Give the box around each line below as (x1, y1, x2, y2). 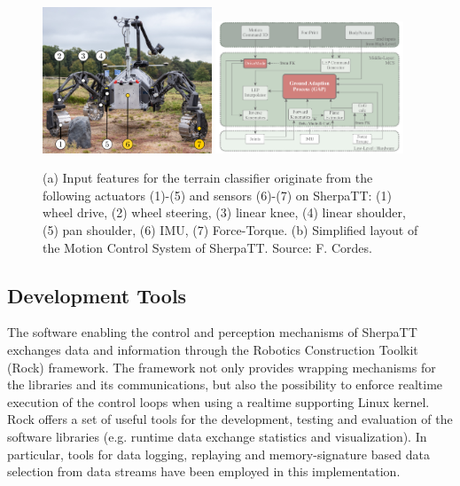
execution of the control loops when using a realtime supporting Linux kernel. (7, 392, 430, 411)
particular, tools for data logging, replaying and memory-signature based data (7, 444, 430, 463)
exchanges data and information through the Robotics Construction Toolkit (7, 341, 418, 359)
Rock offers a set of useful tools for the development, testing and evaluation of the (7, 410, 453, 428)
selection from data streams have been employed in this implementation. (7, 462, 401, 481)
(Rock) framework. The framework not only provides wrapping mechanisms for (7, 357, 436, 376)
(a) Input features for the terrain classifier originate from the (43, 169, 373, 187)
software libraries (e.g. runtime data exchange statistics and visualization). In (7, 427, 427, 446)
